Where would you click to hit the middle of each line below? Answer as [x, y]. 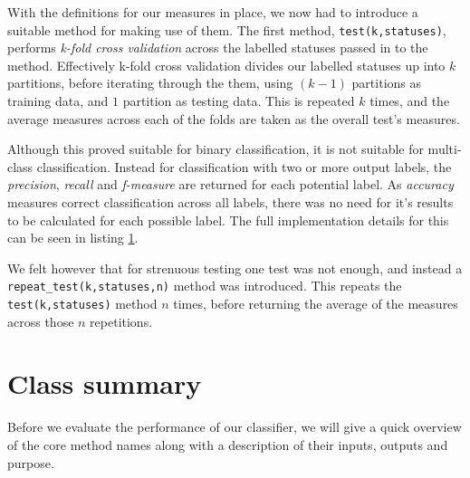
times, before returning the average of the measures [316, 304]
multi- [445, 149]
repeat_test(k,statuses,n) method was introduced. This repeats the [205, 286]
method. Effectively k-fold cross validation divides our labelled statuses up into [226, 65]
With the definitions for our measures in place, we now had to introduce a [213, 12]
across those [41, 321]
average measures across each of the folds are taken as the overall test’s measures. [234, 118]
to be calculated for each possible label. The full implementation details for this [228, 220]
